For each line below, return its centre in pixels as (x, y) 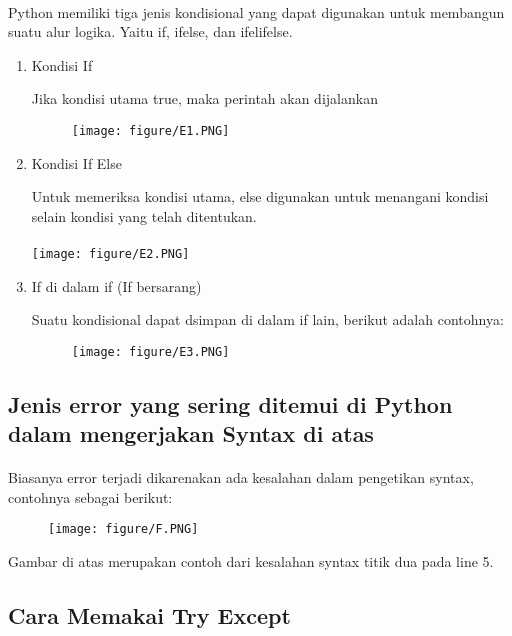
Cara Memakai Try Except (149, 615)
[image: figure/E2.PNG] (110, 254)
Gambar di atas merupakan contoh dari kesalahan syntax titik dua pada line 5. (251, 561)
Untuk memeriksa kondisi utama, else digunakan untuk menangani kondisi (260, 196)
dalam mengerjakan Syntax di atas (191, 433)
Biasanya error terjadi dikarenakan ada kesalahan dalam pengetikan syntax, (241, 477)
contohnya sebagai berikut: (90, 496)
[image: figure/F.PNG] (123, 529)
